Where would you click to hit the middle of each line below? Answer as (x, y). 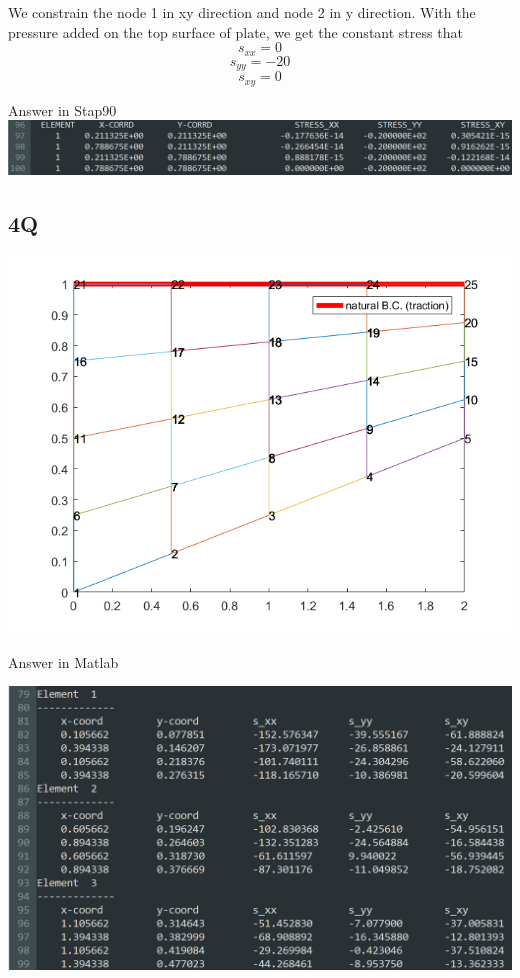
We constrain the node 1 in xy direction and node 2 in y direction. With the (242, 12)
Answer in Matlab (63, 661)
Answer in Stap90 (62, 109)
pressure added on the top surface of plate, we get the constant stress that (235, 31)
